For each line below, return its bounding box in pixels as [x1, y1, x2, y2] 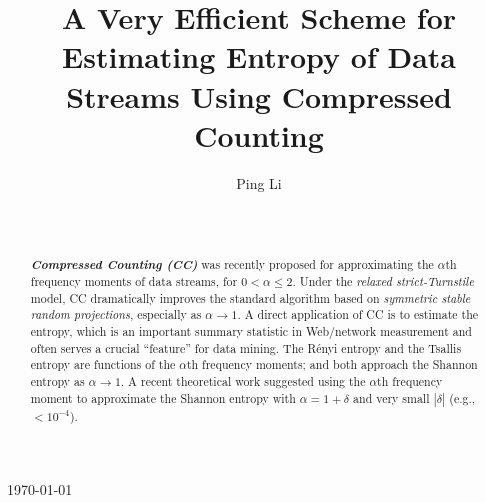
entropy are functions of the [30, 356, 176, 373]
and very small [353, 389, 430, 406]
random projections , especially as [30, 306, 202, 323]
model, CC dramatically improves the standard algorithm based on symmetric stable [30, 289, 471, 306]
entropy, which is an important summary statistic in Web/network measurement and [30, 322, 472, 339]
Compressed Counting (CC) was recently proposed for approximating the [30, 255, 434, 274]
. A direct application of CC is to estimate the [237, 306, 479, 323]
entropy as [30, 372, 85, 389]
